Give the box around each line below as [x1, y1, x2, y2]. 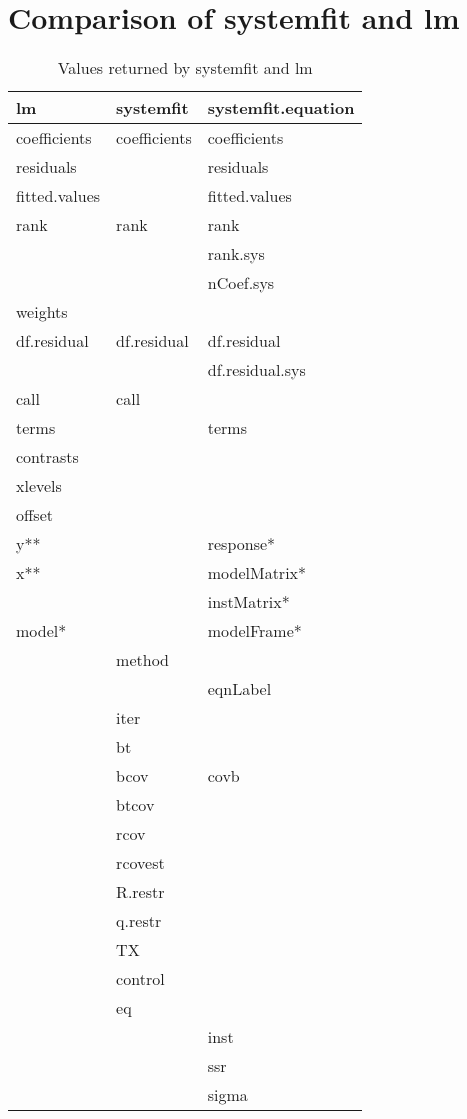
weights [16, 300, 68, 324]
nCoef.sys [207, 271, 275, 295]
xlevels [16, 474, 62, 498]
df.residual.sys [207, 358, 306, 382]
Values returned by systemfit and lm [57, 56, 313, 80]
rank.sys [207, 242, 265, 266]
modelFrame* [207, 619, 302, 643]
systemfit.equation [207, 96, 355, 120]
